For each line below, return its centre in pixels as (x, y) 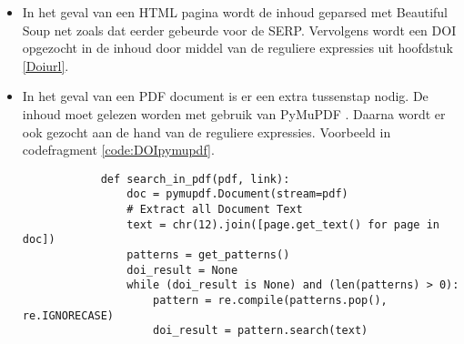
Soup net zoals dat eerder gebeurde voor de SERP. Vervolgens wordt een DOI (239, 30)
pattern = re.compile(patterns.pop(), (270, 300)
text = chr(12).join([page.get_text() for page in (283, 224)
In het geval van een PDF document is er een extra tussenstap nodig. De (225, 96)
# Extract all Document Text (215, 210)
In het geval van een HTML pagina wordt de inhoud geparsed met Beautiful (235, 12)
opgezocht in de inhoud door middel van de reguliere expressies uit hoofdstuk (237, 48)
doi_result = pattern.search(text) (260, 331)
